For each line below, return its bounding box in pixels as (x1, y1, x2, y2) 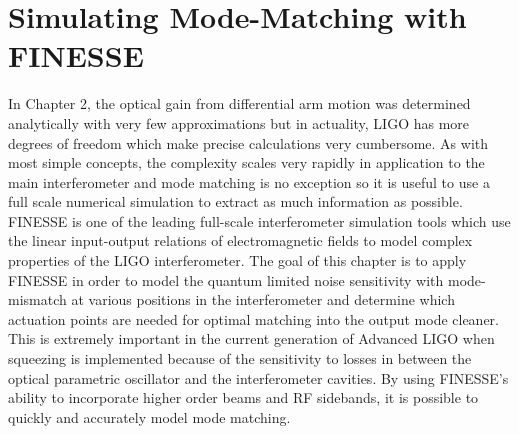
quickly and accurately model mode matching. (8, 406, 291, 427)
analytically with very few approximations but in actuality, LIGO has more (8, 112, 470, 133)
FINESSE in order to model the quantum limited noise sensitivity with (8, 269, 444, 290)
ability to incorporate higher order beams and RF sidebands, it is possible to (8, 387, 479, 408)
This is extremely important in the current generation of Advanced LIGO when (8, 328, 495, 349)
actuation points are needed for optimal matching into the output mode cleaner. (8, 308, 499, 329)
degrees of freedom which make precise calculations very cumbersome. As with (8, 132, 489, 153)
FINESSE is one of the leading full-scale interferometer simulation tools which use (8, 210, 511, 231)
